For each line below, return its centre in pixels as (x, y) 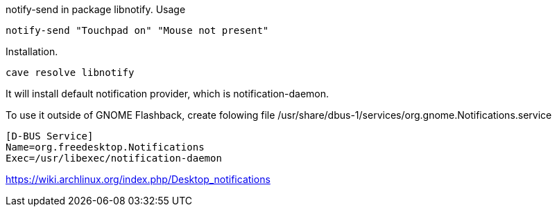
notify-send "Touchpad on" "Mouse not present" (137, 30)
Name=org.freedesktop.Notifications (105, 147)
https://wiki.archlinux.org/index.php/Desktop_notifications (138, 179)
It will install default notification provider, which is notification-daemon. (168, 94)
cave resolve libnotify (70, 73)
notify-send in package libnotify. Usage (96, 9)
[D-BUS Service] (50, 136)
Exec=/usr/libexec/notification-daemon (114, 158)
